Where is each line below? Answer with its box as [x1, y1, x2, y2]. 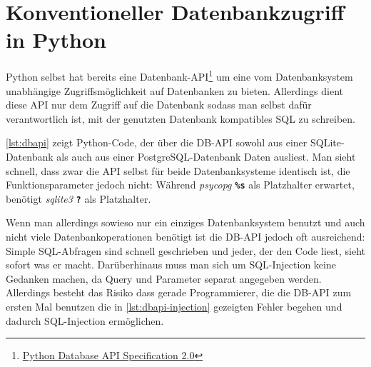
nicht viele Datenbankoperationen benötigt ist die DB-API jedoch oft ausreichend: [6, 229, 365, 244]
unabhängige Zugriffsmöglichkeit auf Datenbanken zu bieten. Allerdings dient [6, 83, 343, 98]
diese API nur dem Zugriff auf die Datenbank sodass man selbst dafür [6, 97, 312, 112]
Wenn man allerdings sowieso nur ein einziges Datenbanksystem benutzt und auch [6, 215, 365, 230]
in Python [6, 25, 106, 54]
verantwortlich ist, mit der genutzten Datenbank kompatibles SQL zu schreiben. [6, 111, 355, 126]
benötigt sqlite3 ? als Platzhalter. [6, 191, 151, 206]
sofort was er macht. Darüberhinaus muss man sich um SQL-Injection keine [6, 257, 336, 272]
